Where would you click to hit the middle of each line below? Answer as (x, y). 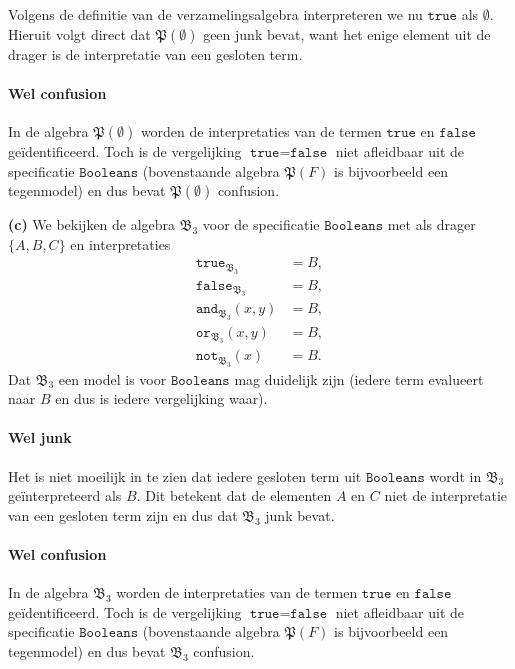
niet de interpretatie (446, 495)
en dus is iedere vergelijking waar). (161, 398)
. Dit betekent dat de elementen (234, 495)
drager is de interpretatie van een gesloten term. (155, 53)
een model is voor (112, 378)
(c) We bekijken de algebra (92, 224)
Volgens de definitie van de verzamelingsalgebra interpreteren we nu (215, 14)
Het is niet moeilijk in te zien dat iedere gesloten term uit (185, 475)
